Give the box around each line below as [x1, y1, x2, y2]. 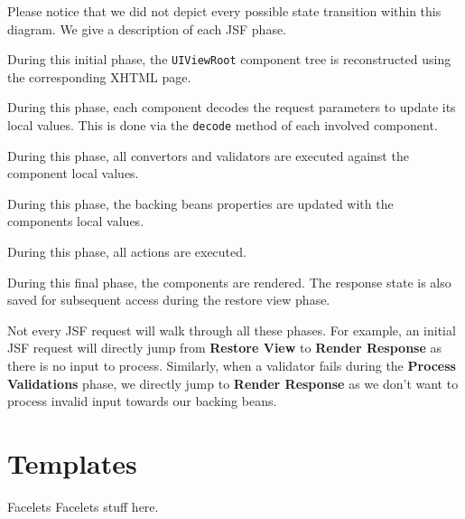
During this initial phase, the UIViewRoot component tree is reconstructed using [7, 50, 451, 69]
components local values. [7, 212, 144, 231]
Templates [7, 445, 137, 481]
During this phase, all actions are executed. [7, 242, 246, 261]
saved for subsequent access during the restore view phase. [7, 290, 330, 309]
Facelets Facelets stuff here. [7, 496, 159, 515]
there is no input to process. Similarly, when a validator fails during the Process [7, 356, 456, 375]
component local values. [7, 164, 139, 183]
